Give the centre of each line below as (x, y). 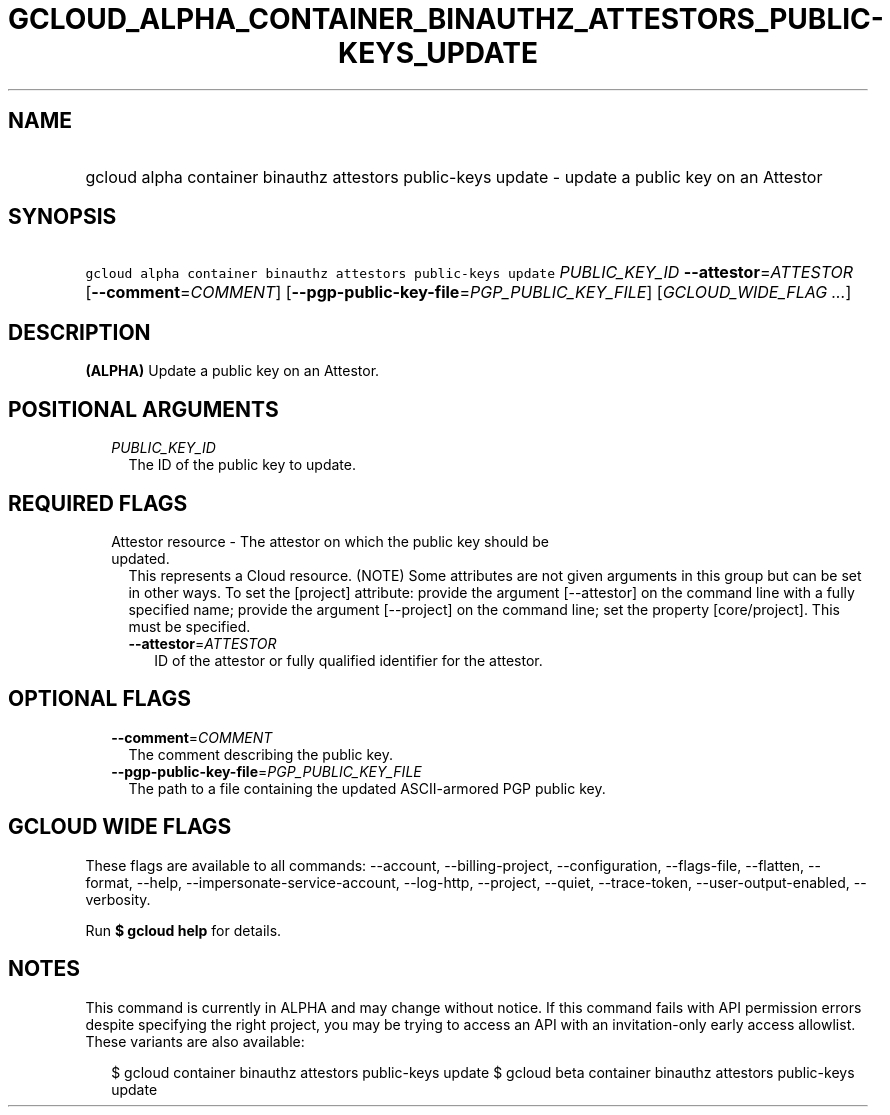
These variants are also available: (195, 1041)
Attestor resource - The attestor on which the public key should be (330, 541)
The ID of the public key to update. (242, 465)
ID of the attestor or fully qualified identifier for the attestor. (348, 660)
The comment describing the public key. (260, 754)
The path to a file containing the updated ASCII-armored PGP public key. (367, 788)
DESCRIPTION (79, 332)
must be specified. (189, 626)
